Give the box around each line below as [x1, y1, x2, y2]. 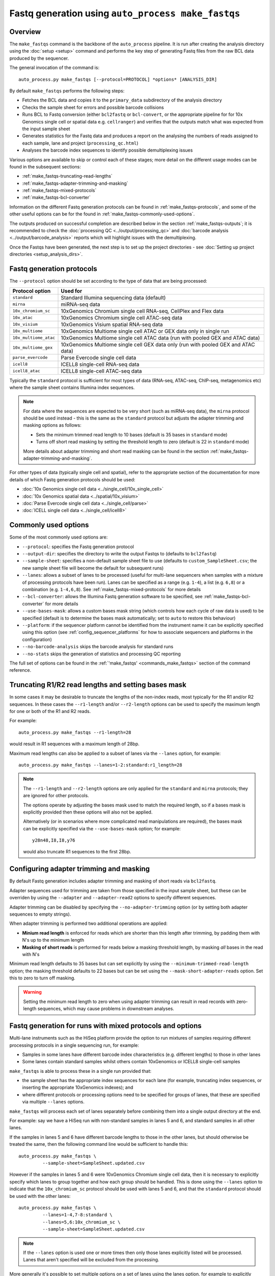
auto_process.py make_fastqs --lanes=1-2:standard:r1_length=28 [18, 762, 183, 768]
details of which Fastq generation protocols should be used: [9, 476, 135, 482]
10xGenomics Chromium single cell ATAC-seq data [61, 314, 183, 321]
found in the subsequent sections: [9, 163, 81, 169]
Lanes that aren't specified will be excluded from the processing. [23, 1257, 159, 1263]
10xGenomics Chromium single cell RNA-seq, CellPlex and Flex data [61, 307, 224, 314]
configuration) [22, 636, 52, 643]
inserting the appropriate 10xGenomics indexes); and [22, 1085, 133, 1091]
